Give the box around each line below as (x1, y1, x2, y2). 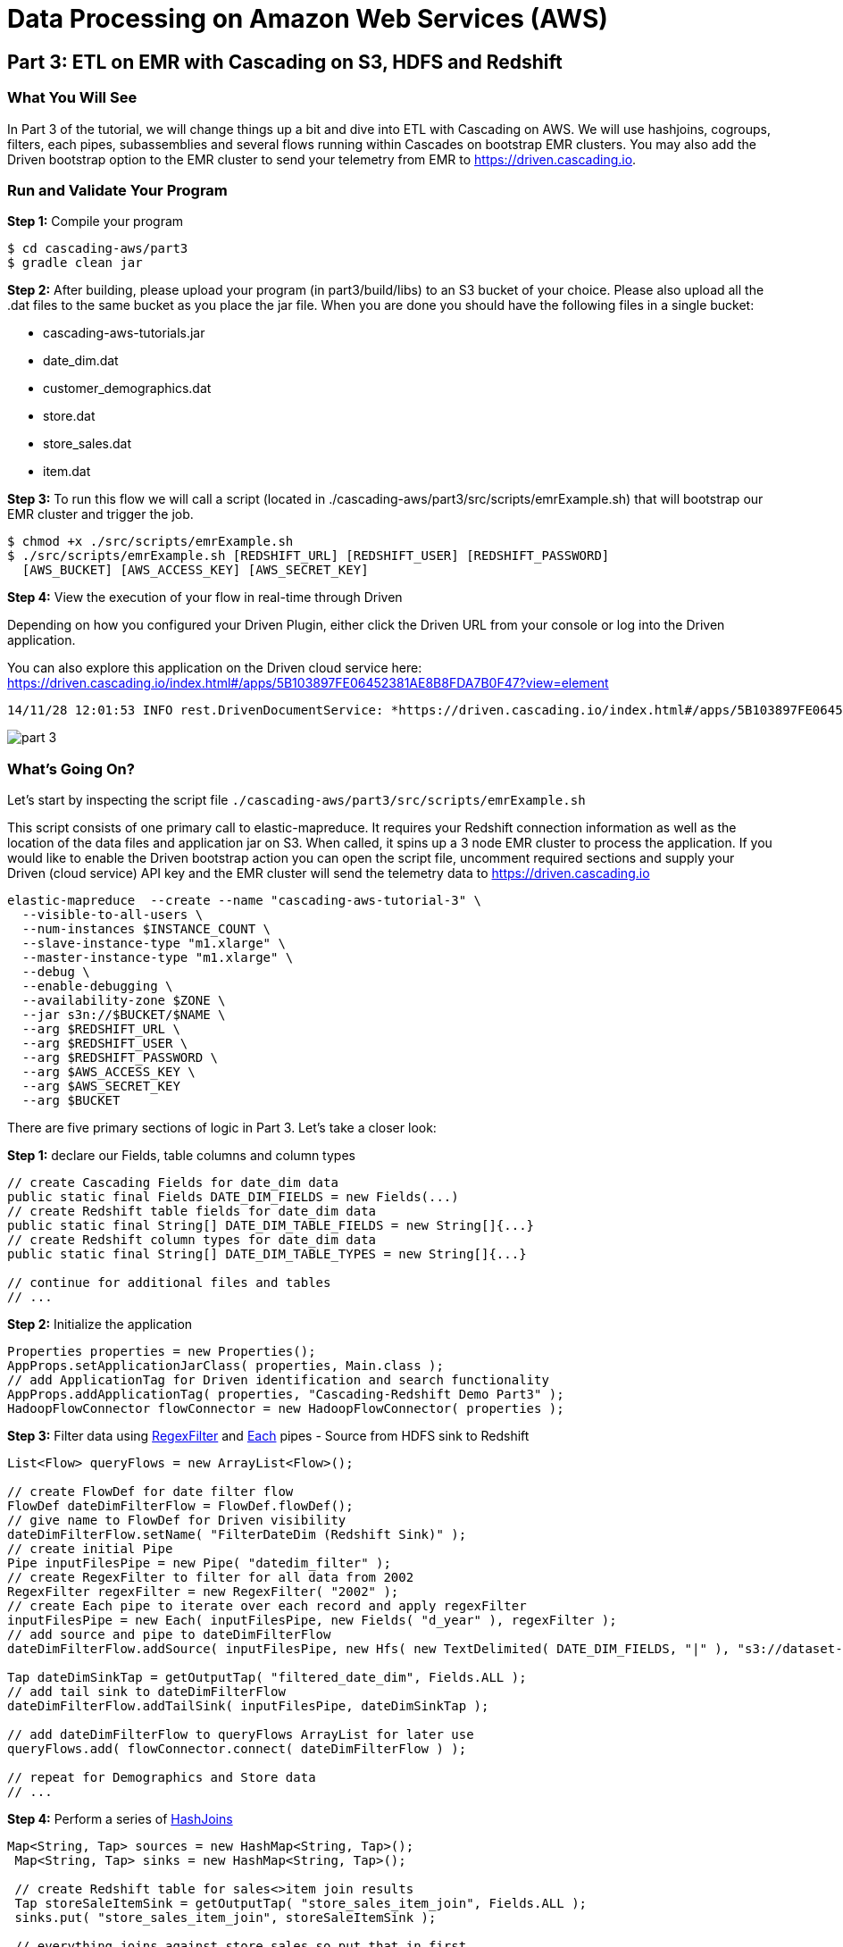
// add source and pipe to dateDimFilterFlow (7, 1627, 331, 1642)
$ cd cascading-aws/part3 (7, 241, 188, 256)
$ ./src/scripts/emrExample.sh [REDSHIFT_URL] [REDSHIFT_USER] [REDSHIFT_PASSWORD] (7, 548, 610, 564)
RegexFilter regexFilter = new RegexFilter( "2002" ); (7, 1584, 399, 1600)
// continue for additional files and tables (7, 1275, 331, 1291)
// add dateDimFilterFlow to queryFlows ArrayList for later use (7, 1727, 474, 1742)
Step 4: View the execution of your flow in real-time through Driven (7, 589, 403, 606)
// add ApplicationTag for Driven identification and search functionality (7, 1373, 549, 1388)
